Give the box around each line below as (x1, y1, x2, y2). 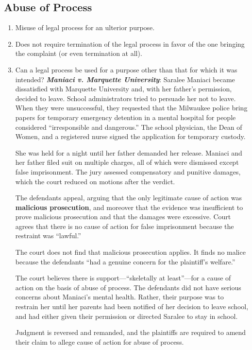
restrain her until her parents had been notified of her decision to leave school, (15, 301, 249, 312)
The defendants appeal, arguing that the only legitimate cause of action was (15, 192, 242, 203)
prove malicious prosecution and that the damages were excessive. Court (15, 211, 231, 222)
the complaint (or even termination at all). (15, 48, 142, 58)
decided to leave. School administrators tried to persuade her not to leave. (15, 93, 236, 103)
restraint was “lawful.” (15, 230, 81, 241)
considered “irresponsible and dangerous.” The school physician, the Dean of (15, 122, 242, 132)
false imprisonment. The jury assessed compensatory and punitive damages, (15, 166, 241, 176)
